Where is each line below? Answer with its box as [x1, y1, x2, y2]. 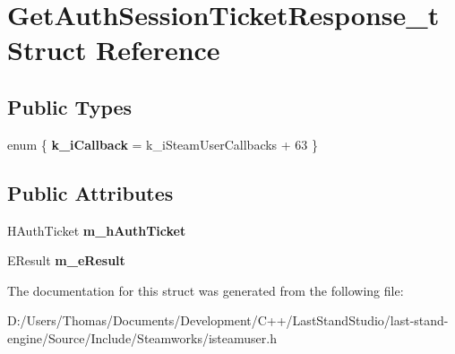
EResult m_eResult [7, 251, 125, 270]
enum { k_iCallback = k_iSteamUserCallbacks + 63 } [7, 134, 319, 153]
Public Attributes [7, 178, 174, 206]
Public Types [7, 92, 133, 120]
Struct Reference [7, 31, 220, 68]
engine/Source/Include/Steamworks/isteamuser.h [7, 328, 277, 347]
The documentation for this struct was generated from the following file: [7, 281, 404, 299]
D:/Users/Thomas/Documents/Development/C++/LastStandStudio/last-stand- [7, 311, 449, 330]
